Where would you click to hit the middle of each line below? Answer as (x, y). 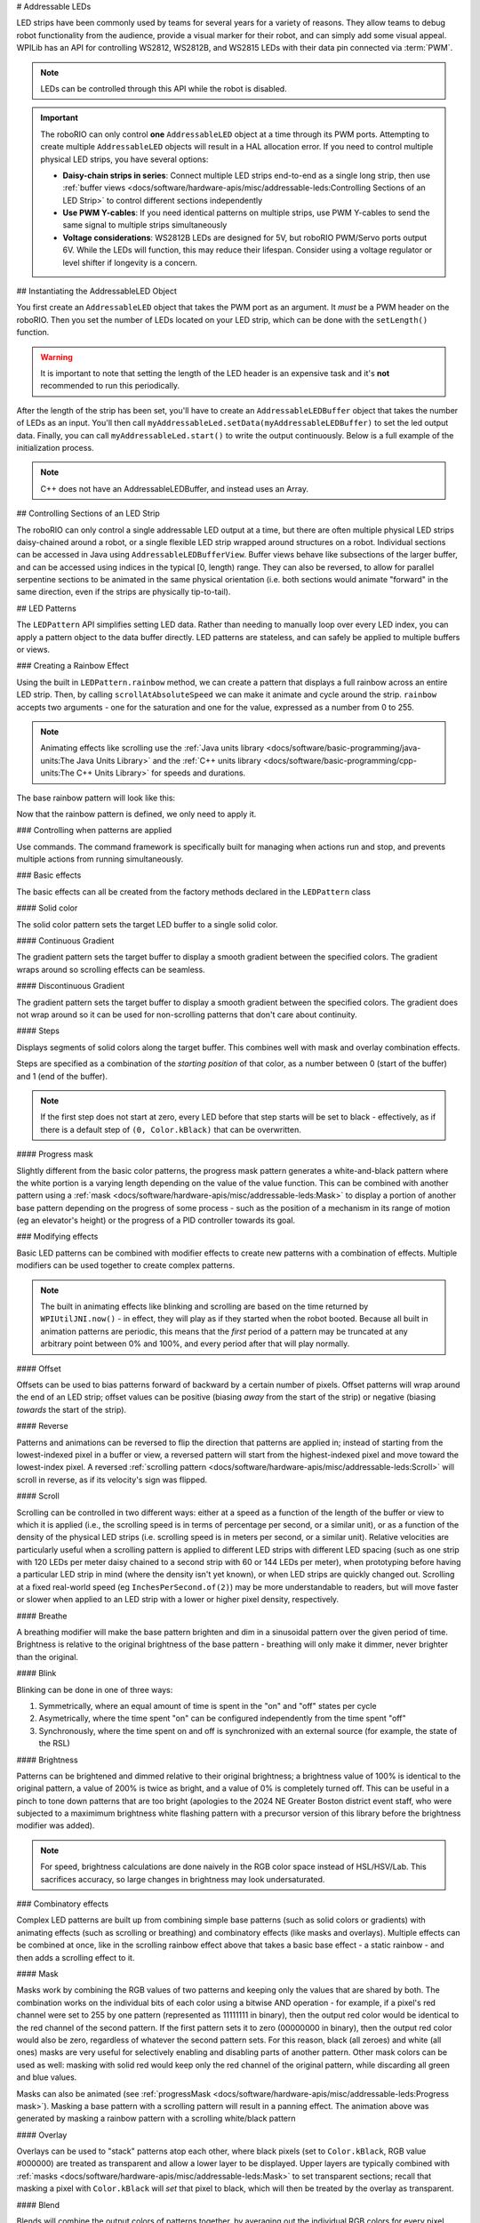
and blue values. (47, 2077)
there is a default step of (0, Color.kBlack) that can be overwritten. (171, 1129)
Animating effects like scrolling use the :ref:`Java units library (152, 748)
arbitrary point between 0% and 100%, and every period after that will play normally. (195, 1344)
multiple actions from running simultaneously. (100, 859)
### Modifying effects (57, 1237)
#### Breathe (42, 1616)
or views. (33, 650)
